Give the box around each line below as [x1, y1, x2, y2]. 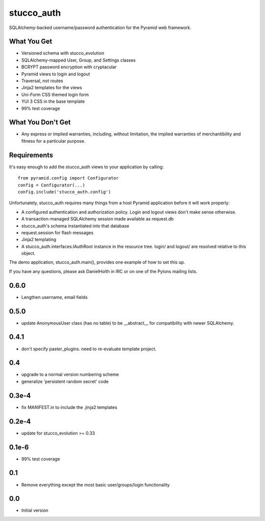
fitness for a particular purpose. [21, 138, 86, 144]
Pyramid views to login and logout [21, 71, 90, 77]
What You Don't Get [9, 118, 71, 126]
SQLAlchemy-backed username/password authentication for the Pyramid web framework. [9, 25, 191, 31]
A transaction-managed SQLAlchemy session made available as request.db [21, 216, 174, 222]
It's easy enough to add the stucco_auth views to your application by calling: [9, 164, 164, 170]
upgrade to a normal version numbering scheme [21, 371, 119, 377]
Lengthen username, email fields [21, 294, 88, 300]
